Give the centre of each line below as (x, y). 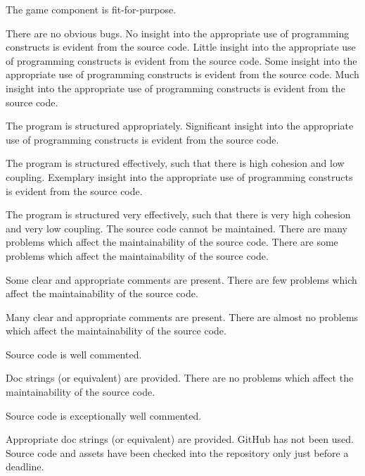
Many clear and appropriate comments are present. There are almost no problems (182, 317)
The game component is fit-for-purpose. (91, 9)
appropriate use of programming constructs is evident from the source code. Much (182, 74)
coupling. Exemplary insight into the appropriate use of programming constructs (179, 176)
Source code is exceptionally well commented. (104, 415)
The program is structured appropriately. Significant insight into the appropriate (180, 126)
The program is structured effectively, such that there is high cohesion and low (175, 163)
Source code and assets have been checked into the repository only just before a (177, 452)
